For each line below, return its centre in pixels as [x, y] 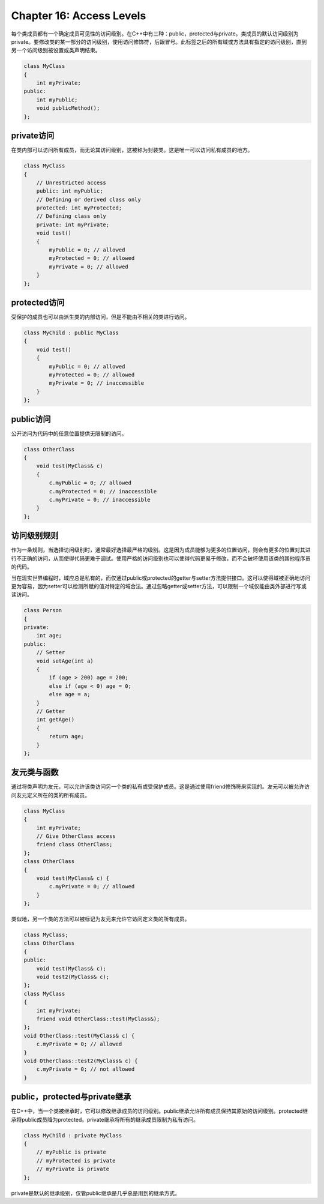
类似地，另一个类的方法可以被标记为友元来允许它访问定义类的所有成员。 [100, 919]
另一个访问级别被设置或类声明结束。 [56, 50]
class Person [43, 610]
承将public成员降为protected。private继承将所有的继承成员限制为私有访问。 [105, 1119]
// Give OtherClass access [76, 836]
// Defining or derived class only [88, 199]
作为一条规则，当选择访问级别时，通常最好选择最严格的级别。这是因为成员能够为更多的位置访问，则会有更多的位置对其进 [161, 550]
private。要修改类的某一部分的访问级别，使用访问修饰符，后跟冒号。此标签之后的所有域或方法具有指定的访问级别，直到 [159, 41]
